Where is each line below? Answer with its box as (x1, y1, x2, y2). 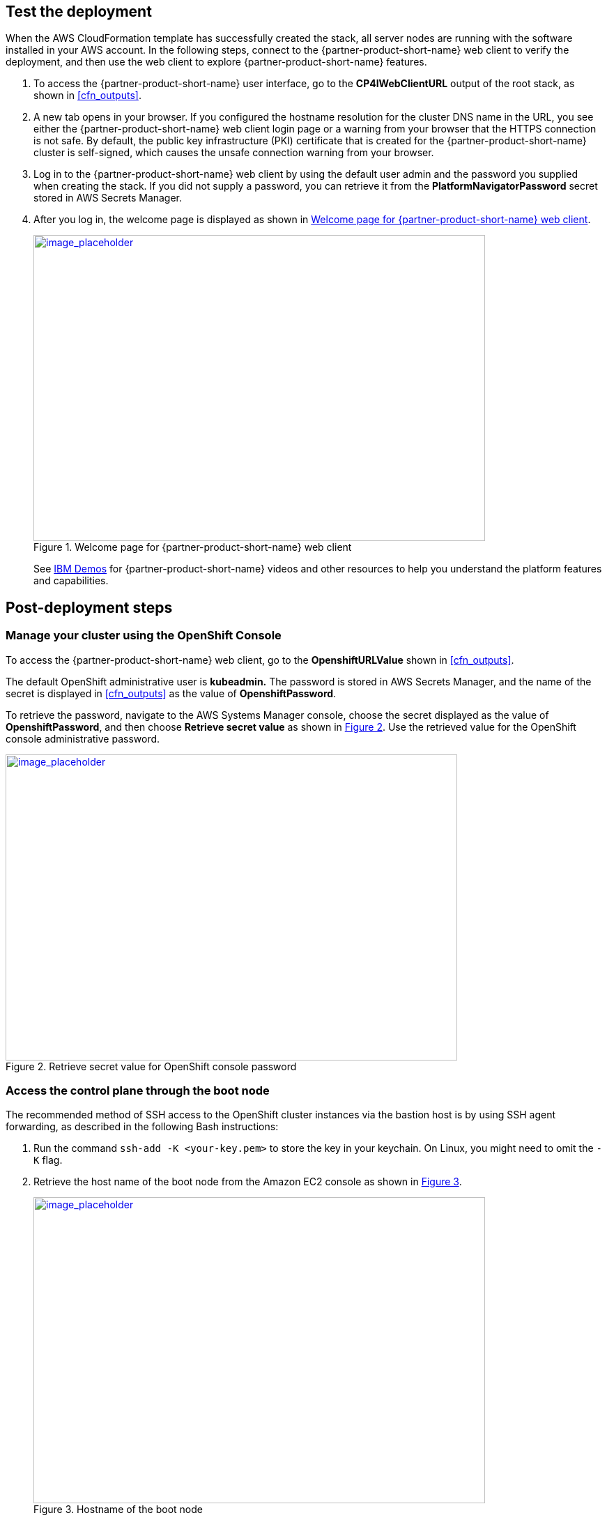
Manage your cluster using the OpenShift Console (6, 628, 282, 643)
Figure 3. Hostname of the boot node (33, 1503, 203, 1516)
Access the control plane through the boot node (6, 1084, 270, 1098)
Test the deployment (6, 3, 152, 20)
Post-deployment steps (6, 598, 173, 616)
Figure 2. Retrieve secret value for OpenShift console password (6, 1060, 297, 1072)
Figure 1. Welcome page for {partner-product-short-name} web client (33, 541, 352, 554)
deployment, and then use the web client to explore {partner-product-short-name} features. (6, 56, 427, 68)
